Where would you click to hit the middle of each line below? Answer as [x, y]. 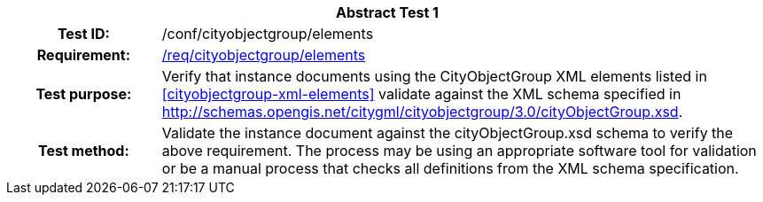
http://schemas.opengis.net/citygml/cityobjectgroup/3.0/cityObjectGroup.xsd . [422, 112]
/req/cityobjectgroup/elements [264, 55]
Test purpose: [84, 94]
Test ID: [83, 34]
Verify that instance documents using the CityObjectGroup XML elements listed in [434, 76]
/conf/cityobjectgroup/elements [268, 34]
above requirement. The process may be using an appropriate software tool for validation [459, 151]
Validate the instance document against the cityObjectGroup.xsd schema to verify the [448, 133]
